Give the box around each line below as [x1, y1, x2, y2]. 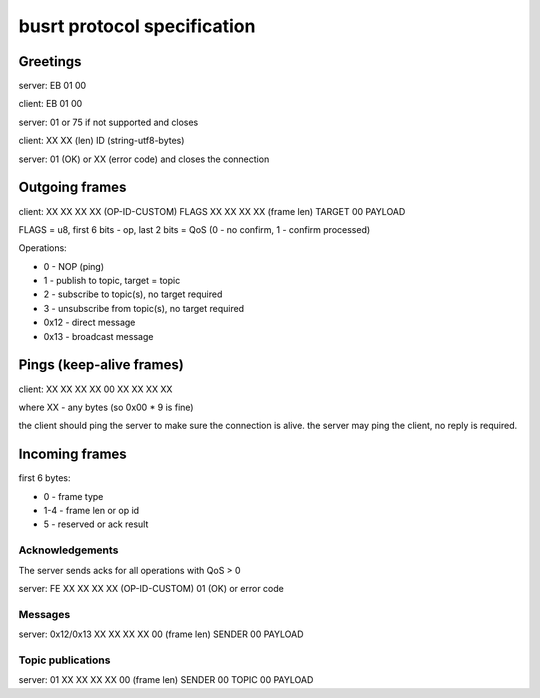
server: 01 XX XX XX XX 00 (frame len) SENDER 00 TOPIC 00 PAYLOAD [18, 674, 314, 686]
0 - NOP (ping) [43, 260, 105, 272]
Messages [18, 607, 71, 621]
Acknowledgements [18, 543, 119, 557]
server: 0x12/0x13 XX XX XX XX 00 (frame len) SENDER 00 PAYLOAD [18, 628, 304, 640]
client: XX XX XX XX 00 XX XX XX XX [18, 383, 173, 395]
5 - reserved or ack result [43, 518, 149, 530]
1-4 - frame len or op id [43, 505, 140, 517]
